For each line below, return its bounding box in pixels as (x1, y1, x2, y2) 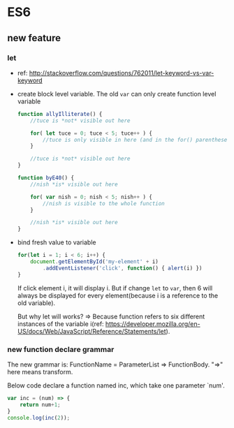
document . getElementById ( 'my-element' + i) (30, 258, 159, 265)
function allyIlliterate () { (17, 110, 103, 117)
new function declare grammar (7, 344, 115, 354)
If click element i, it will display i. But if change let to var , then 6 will (17, 283, 213, 292)
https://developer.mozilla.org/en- (105, 319, 200, 328)
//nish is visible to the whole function (43, 200, 166, 207)
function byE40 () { (17, 175, 75, 182)
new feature (7, 32, 61, 44)
